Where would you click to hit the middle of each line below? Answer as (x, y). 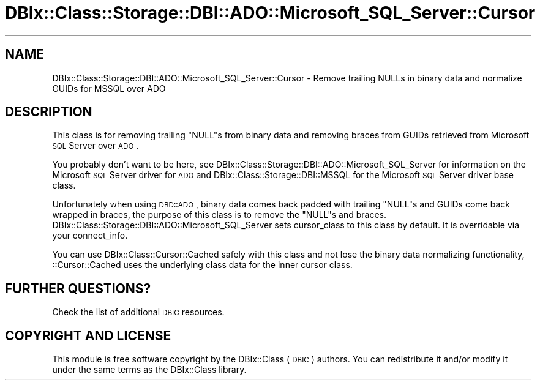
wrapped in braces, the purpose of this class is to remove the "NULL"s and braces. (219, 215)
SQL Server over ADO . (96, 146)
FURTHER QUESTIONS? (78, 288)
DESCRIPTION (49, 112)
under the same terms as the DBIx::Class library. (149, 370)
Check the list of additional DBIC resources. (138, 312)
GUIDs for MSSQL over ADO (109, 88)
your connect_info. (90, 236)
